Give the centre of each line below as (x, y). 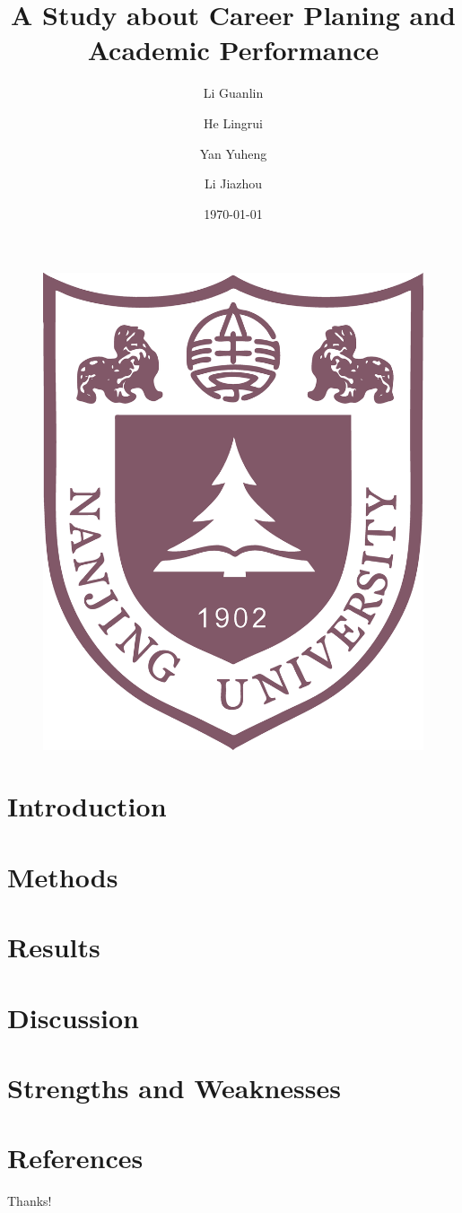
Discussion (73, 1017)
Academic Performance (233, 50)
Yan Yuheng (233, 153)
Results (54, 947)
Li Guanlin (233, 93)
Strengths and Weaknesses (174, 1087)
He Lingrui (233, 122)
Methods (63, 876)
